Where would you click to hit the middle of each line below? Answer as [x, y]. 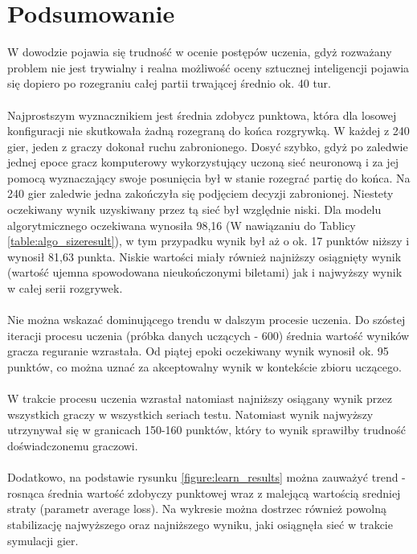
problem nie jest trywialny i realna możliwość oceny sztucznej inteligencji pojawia [208, 67]
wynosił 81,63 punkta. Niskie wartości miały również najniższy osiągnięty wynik [204, 256]
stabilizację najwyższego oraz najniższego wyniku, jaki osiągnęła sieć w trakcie [200, 524]
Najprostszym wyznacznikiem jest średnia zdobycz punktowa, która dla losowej [202, 115]
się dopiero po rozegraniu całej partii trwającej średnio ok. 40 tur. [169, 83]
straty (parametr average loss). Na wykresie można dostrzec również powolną [197, 509]
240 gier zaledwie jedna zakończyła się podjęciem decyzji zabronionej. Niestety [200, 193]
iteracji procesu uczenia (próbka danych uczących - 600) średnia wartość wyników [208, 335]
